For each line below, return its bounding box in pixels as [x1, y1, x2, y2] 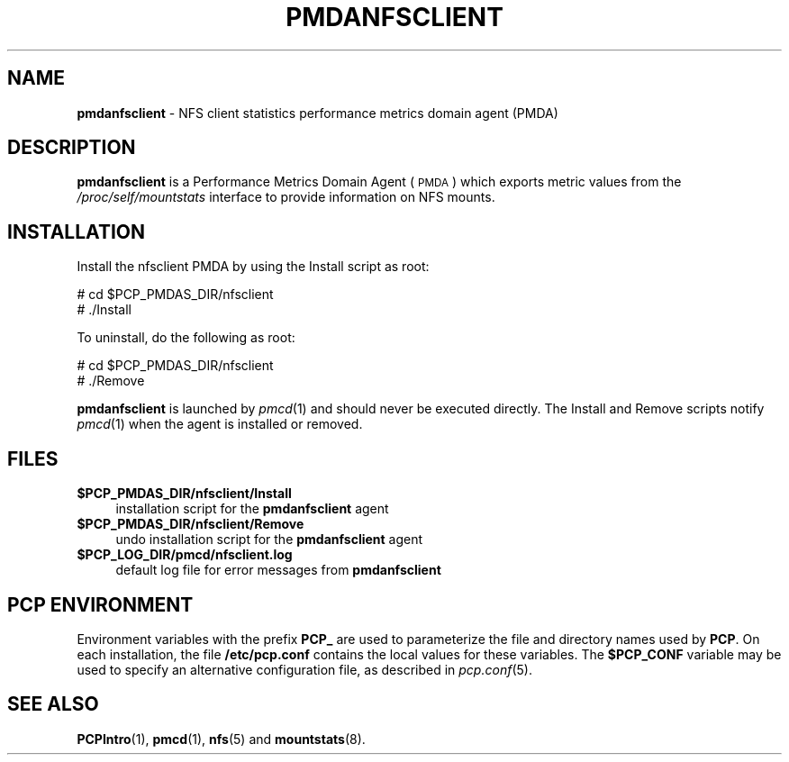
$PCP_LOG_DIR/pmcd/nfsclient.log [77, 547, 293, 563]
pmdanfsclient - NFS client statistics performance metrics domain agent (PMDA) [77, 104, 558, 121]
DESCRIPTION [7, 136, 136, 159]
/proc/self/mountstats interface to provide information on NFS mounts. [77, 189, 495, 205]
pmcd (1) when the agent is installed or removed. [77, 416, 363, 432]
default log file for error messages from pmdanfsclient [115, 562, 441, 578]
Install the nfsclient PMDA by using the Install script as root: [77, 259, 430, 275]
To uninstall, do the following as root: [77, 330, 295, 346]
